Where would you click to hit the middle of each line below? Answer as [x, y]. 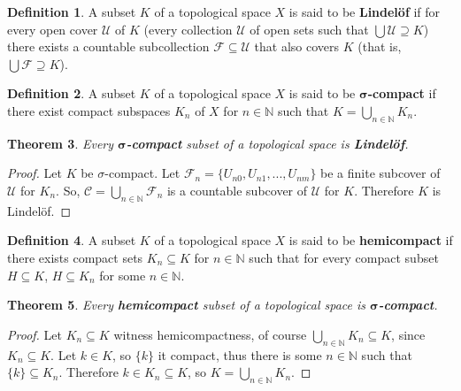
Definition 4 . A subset [72, 240]
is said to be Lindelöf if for [365, 11]
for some [123, 275]
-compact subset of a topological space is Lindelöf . [267, 143]
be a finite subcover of [380, 173]
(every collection [188, 29]
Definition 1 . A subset [72, 11]
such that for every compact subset [344, 257]
